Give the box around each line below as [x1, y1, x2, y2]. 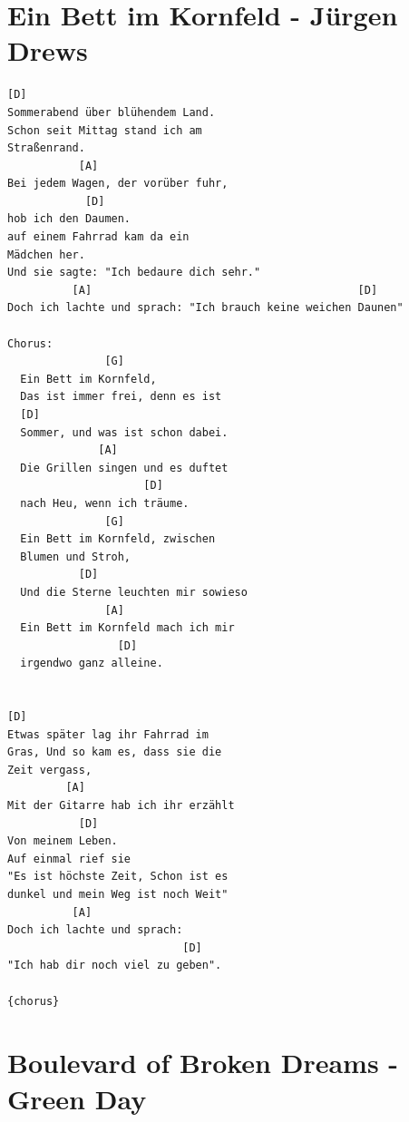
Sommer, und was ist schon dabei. [20, 425, 229, 439]
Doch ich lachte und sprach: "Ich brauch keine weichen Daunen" [7, 301, 404, 315]
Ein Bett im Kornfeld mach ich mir [20, 621, 235, 635]
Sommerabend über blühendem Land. [7, 105, 216, 119]
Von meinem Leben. [7, 834, 118, 848]
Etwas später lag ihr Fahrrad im [7, 727, 209, 741]
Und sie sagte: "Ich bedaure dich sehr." [7, 266, 261, 279]
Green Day [7, 1079, 147, 1117]
